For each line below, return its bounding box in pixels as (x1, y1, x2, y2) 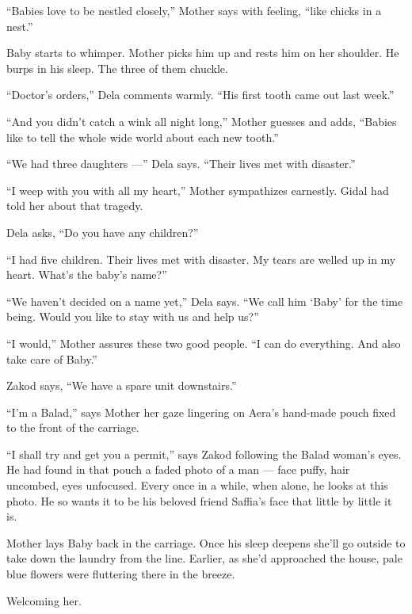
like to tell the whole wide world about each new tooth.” (6, 128, 279, 145)
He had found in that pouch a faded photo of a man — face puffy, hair (6, 461, 350, 478)
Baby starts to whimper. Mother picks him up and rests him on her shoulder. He (6, 44, 399, 61)
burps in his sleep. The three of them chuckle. (6, 59, 228, 76)
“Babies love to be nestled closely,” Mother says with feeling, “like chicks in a (6, 2, 382, 18)
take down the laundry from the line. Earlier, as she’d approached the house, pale (6, 550, 402, 566)
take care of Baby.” (6, 350, 97, 367)
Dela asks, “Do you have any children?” (6, 223, 199, 240)
